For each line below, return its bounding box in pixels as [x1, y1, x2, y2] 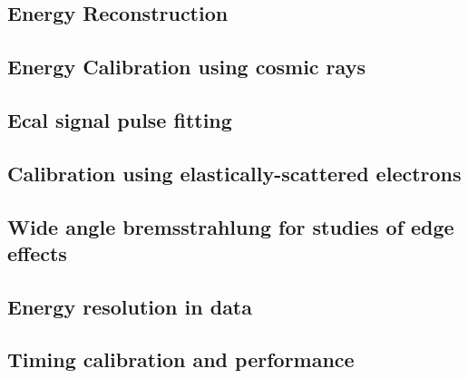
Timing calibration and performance [7, 345, 355, 373]
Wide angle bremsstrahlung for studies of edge [7, 212, 454, 240]
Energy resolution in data [7, 292, 252, 320]
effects [7, 238, 67, 267]
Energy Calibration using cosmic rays [7, 53, 366, 81]
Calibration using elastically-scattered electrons [7, 159, 462, 187]
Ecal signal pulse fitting [7, 105, 232, 133]
